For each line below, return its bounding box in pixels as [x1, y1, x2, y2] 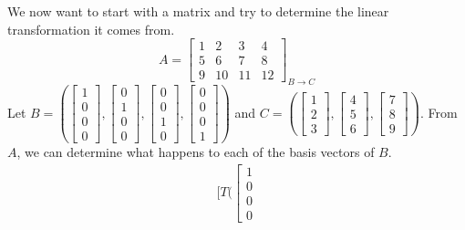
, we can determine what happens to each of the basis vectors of [16, 142, 375, 162]
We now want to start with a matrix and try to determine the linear [7, 2, 389, 20]
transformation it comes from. [7, 19, 175, 38]
